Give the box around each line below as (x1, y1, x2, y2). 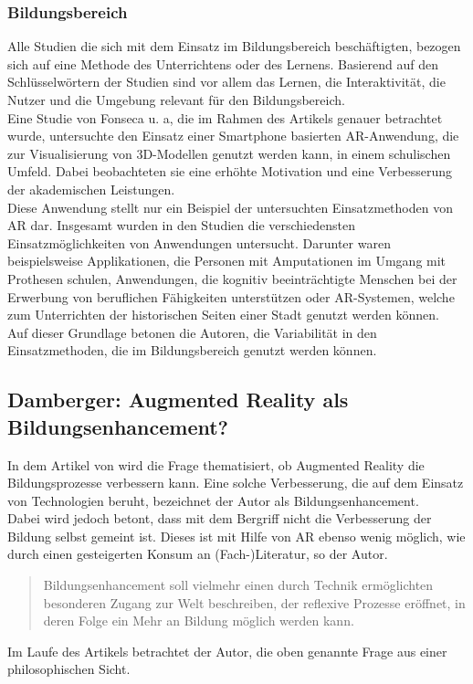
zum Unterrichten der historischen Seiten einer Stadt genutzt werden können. (7, 305, 439, 324)
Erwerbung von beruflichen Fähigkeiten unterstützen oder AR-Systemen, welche (7, 287, 455, 306)
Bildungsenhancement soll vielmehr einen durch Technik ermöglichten (43, 575, 434, 595)
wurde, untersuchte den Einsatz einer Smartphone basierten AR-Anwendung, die (7, 126, 459, 145)
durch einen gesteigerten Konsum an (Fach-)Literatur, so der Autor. (7, 544, 388, 563)
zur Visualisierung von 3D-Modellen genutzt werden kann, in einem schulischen (7, 143, 451, 163)
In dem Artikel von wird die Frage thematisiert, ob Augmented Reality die (7, 455, 425, 474)
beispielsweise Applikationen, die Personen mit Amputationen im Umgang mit (7, 251, 447, 270)
